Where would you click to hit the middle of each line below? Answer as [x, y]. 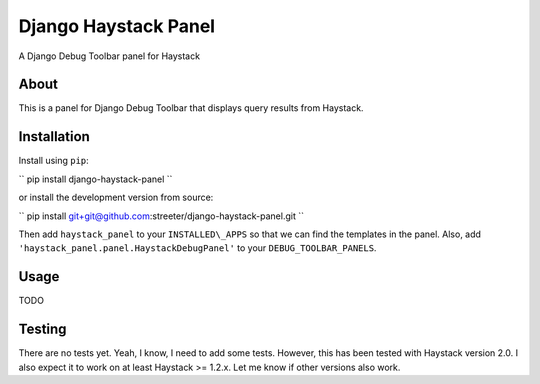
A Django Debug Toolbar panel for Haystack [109, 56]
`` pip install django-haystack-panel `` [95, 179]
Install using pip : [53, 161]
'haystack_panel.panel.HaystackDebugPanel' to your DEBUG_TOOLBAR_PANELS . [197, 248]
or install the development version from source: [116, 197]
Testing [42, 329]
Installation [54, 136]
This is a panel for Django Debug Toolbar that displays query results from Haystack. [191, 108]
